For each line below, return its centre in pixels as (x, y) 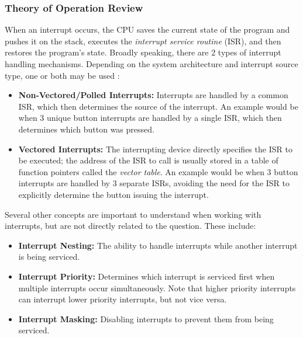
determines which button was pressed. (86, 129)
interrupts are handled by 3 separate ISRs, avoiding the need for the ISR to (154, 183)
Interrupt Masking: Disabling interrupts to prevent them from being (146, 318)
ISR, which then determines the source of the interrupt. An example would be (158, 106)
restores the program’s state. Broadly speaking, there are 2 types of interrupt (143, 52)
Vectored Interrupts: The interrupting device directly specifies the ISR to (155, 149)
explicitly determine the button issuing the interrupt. (113, 194)
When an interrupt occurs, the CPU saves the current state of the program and (147, 29)
